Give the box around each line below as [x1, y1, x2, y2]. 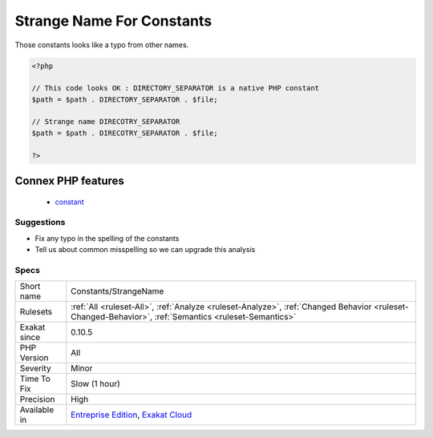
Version [19, 352, 49, 363]
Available [19, 404, 55, 415]
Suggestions [14, 217, 66, 228]
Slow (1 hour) [71, 379, 120, 390]
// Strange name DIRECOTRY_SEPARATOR [31, 117, 180, 126]
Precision [19, 394, 55, 405]
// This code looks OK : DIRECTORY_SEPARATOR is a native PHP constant [31, 84, 320, 93]
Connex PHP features [14, 174, 124, 188]
